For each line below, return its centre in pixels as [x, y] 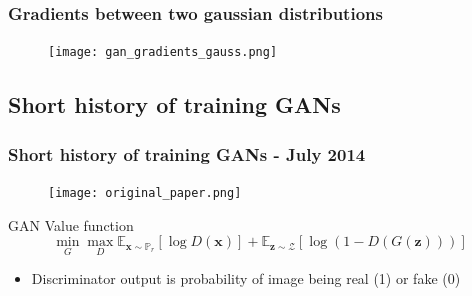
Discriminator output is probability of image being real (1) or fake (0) [246, 278]
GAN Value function [71, 224]
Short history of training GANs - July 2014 [187, 153]
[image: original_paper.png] [145, 192]
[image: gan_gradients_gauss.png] [163, 52]
